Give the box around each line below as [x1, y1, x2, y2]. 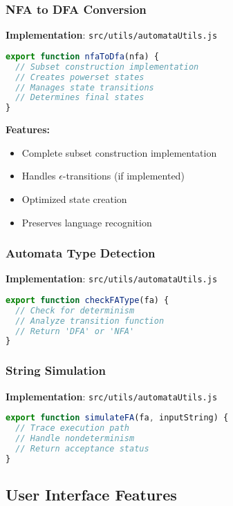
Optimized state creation [21, 191, 127, 206]
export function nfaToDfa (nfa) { [6, 51, 159, 61]
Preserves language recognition [21, 215, 152, 229]
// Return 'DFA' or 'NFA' [15, 326, 135, 336]
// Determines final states [15, 93, 145, 103]
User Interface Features [6, 483, 177, 505]
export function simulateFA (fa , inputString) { [6, 413, 229, 423]
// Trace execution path [15, 423, 129, 434]
